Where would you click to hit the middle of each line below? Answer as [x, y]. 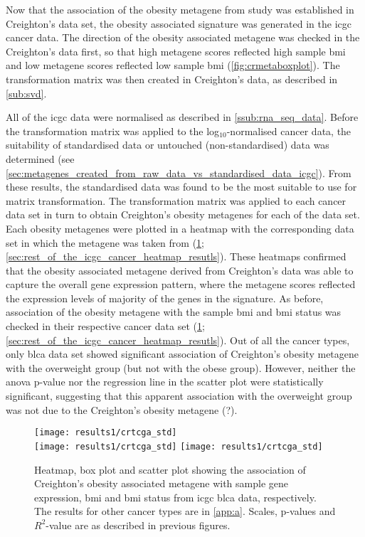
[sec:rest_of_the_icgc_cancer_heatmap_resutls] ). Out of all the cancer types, [178, 340]
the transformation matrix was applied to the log [113, 131]
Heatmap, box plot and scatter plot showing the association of [170, 469]
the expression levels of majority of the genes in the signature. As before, [165, 298]
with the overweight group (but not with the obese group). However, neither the [181, 367]
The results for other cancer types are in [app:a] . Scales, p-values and [185, 511]
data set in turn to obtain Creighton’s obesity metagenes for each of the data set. [183, 214]
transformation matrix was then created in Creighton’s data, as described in [172, 79]
